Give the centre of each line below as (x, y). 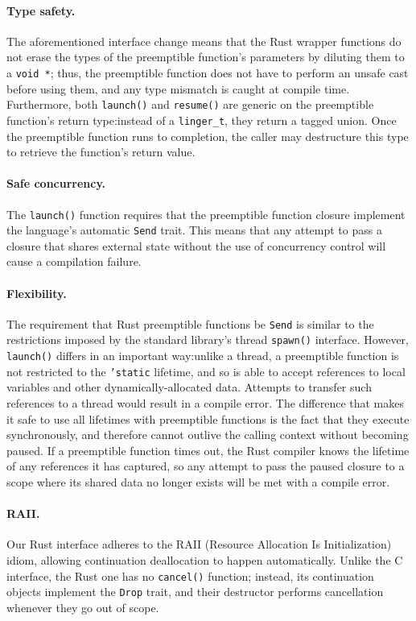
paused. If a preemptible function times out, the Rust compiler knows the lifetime (208, 450)
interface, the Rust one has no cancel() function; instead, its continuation (190, 575)
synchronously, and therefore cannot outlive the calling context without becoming (208, 435)
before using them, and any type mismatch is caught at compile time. (178, 88)
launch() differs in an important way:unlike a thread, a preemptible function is (203, 356)
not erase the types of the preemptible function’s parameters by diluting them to (206, 57)
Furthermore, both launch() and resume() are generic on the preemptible (190, 104)
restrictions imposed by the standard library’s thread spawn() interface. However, (208, 339)
